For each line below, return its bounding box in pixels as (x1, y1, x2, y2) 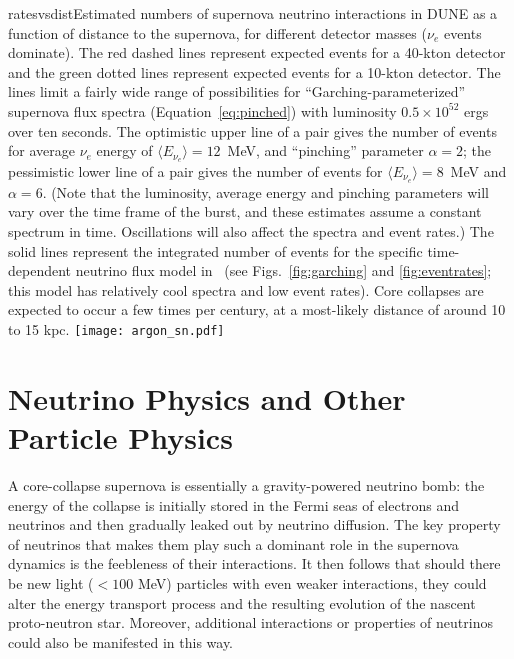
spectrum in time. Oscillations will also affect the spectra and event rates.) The (8, 221, 494, 242)
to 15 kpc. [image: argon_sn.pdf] (8, 319, 225, 340)
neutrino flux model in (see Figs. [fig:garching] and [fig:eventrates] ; (75, 260, 492, 281)
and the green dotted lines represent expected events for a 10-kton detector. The (8, 61, 501, 82)
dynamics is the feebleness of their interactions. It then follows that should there (8, 553, 501, 574)
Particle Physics (8, 417, 233, 458)
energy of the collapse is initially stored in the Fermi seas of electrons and (8, 494, 460, 515)
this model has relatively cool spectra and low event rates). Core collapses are (8, 279, 484, 300)
